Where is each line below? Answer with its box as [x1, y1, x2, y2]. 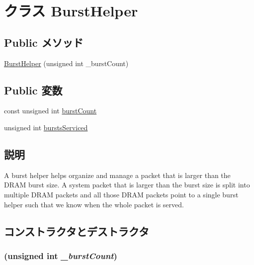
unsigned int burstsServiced [4, 122, 88, 132]
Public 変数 [4, 82, 63, 97]
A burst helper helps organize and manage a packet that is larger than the [4, 170, 231, 180]
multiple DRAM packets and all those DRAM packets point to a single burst [4, 189, 239, 199]
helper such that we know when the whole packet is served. [4, 199, 184, 209]
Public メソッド [4, 34, 84, 50]
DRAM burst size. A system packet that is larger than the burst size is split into [4, 179, 250, 190]
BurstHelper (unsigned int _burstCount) [4, 58, 129, 68]
